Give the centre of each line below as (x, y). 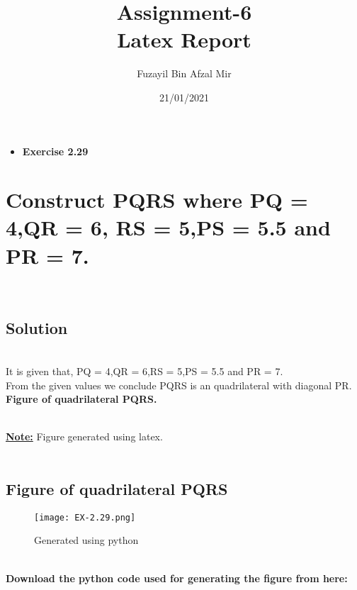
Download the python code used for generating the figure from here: (177, 578)
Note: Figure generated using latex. (84, 436)
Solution (37, 327)
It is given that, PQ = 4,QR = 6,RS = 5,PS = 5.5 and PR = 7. (144, 371)
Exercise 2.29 (55, 151)
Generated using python (86, 540)
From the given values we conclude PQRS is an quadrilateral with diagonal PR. (179, 385)
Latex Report (184, 39)
